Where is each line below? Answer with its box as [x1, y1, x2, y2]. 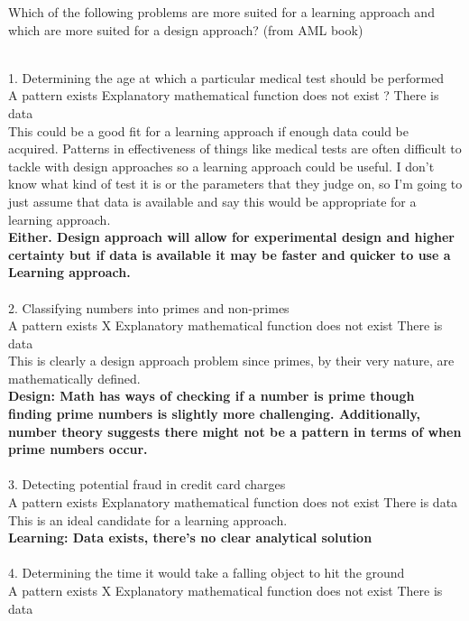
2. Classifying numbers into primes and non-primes [8, 298, 290, 317]
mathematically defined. [8, 368, 141, 387]
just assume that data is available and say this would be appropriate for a [8, 191, 417, 210]
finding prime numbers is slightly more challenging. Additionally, [8, 404, 421, 423]
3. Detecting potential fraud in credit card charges [8, 475, 286, 494]
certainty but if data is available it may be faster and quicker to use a [8, 245, 451, 264]
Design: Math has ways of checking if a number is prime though [8, 386, 415, 405]
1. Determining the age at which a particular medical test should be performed [8, 68, 445, 87]
